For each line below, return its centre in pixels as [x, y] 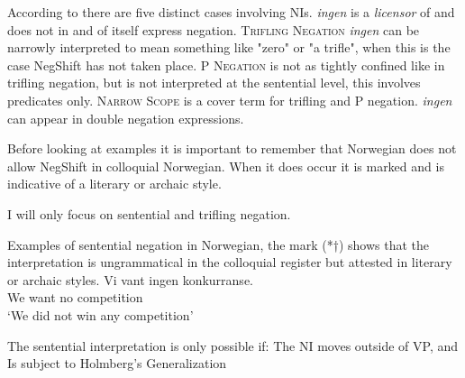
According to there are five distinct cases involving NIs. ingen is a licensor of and [231, 12]
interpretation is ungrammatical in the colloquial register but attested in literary [230, 262]
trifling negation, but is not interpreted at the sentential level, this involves [214, 83]
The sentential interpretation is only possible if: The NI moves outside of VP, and [233, 345]
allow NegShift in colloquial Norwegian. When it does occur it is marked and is [226, 166]
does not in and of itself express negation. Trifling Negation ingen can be [214, 29]
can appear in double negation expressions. [126, 118]
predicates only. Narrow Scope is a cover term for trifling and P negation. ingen [230, 100]
